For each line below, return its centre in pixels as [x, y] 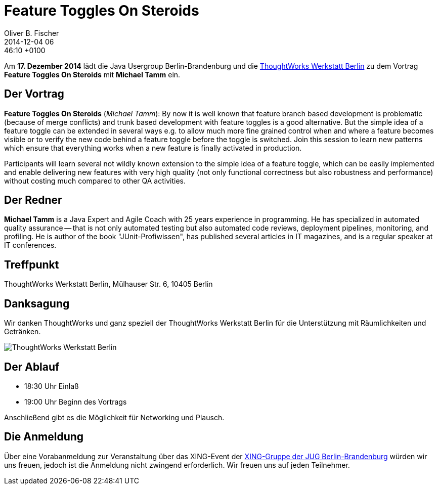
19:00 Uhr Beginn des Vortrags [76, 402]
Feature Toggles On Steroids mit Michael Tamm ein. [92, 74]
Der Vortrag [34, 94]
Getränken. [23, 332]
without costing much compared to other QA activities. [95, 181]
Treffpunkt [32, 264]
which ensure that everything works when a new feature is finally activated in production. [153, 148]
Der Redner [33, 200]
